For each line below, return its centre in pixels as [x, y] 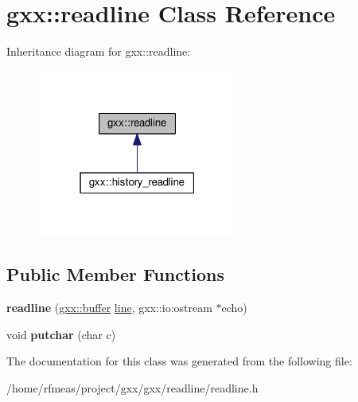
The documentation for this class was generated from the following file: [179, 361]
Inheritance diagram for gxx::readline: [99, 51]
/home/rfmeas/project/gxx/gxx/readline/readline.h [132, 388]
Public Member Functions [115, 274]
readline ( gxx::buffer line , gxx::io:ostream [109, 308]
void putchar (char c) [61, 334]
